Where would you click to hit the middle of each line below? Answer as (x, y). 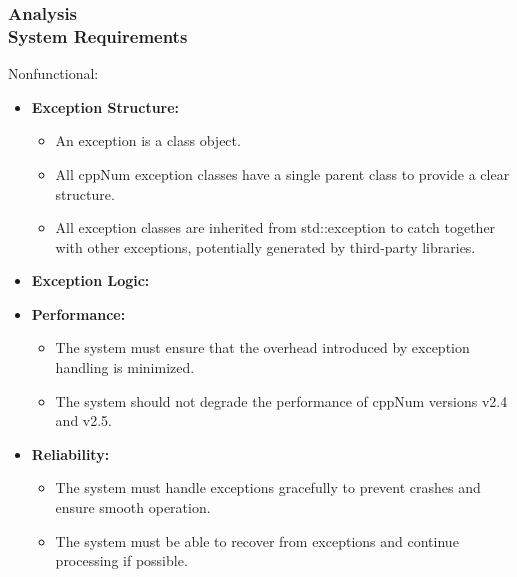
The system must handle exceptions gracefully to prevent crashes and (268, 487)
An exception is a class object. (148, 140)
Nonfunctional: (53, 73)
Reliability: (70, 453)
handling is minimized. (125, 367)
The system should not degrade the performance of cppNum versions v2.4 (281, 400)
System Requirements (98, 35)
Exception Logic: (90, 280)
